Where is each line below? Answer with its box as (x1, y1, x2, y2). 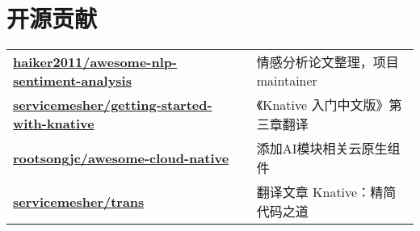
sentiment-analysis (13, 70, 132, 90)
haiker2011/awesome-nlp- (13, 52, 178, 71)
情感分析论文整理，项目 (256, 52, 399, 72)
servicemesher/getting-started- (13, 95, 212, 115)
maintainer (256, 71, 317, 90)
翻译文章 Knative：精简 (256, 183, 397, 202)
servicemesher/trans (13, 191, 145, 211)
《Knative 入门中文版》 (256, 95, 389, 115)
